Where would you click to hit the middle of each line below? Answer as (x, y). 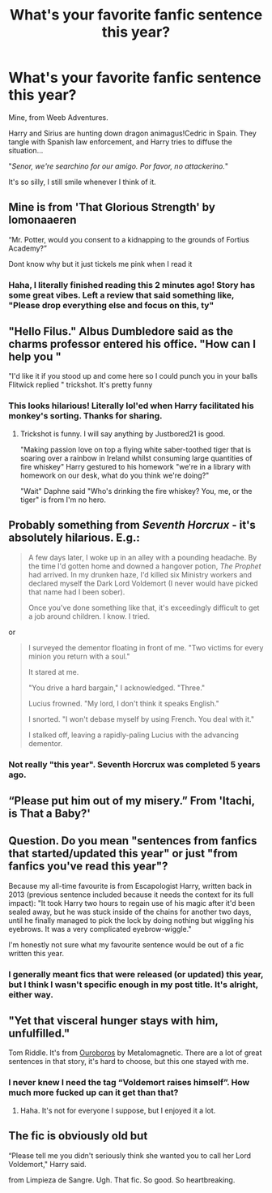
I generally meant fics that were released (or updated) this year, (136, 974)
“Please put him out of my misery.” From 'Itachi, (132, 800)
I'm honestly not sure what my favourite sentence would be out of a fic (126, 944)
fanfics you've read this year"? (88, 867)
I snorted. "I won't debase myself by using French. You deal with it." (141, 719)
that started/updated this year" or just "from (123, 854)
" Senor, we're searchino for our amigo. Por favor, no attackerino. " (119, 166)
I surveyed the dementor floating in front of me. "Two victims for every (146, 647)
